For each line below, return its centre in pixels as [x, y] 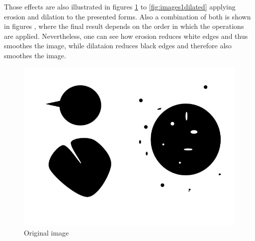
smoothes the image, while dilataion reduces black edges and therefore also [118, 46]
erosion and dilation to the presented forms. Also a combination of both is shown [127, 16]
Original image [46, 233]
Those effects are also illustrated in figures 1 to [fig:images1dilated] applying [120, 6]
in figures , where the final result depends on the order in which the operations [124, 26]
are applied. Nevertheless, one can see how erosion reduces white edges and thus [126, 36]
